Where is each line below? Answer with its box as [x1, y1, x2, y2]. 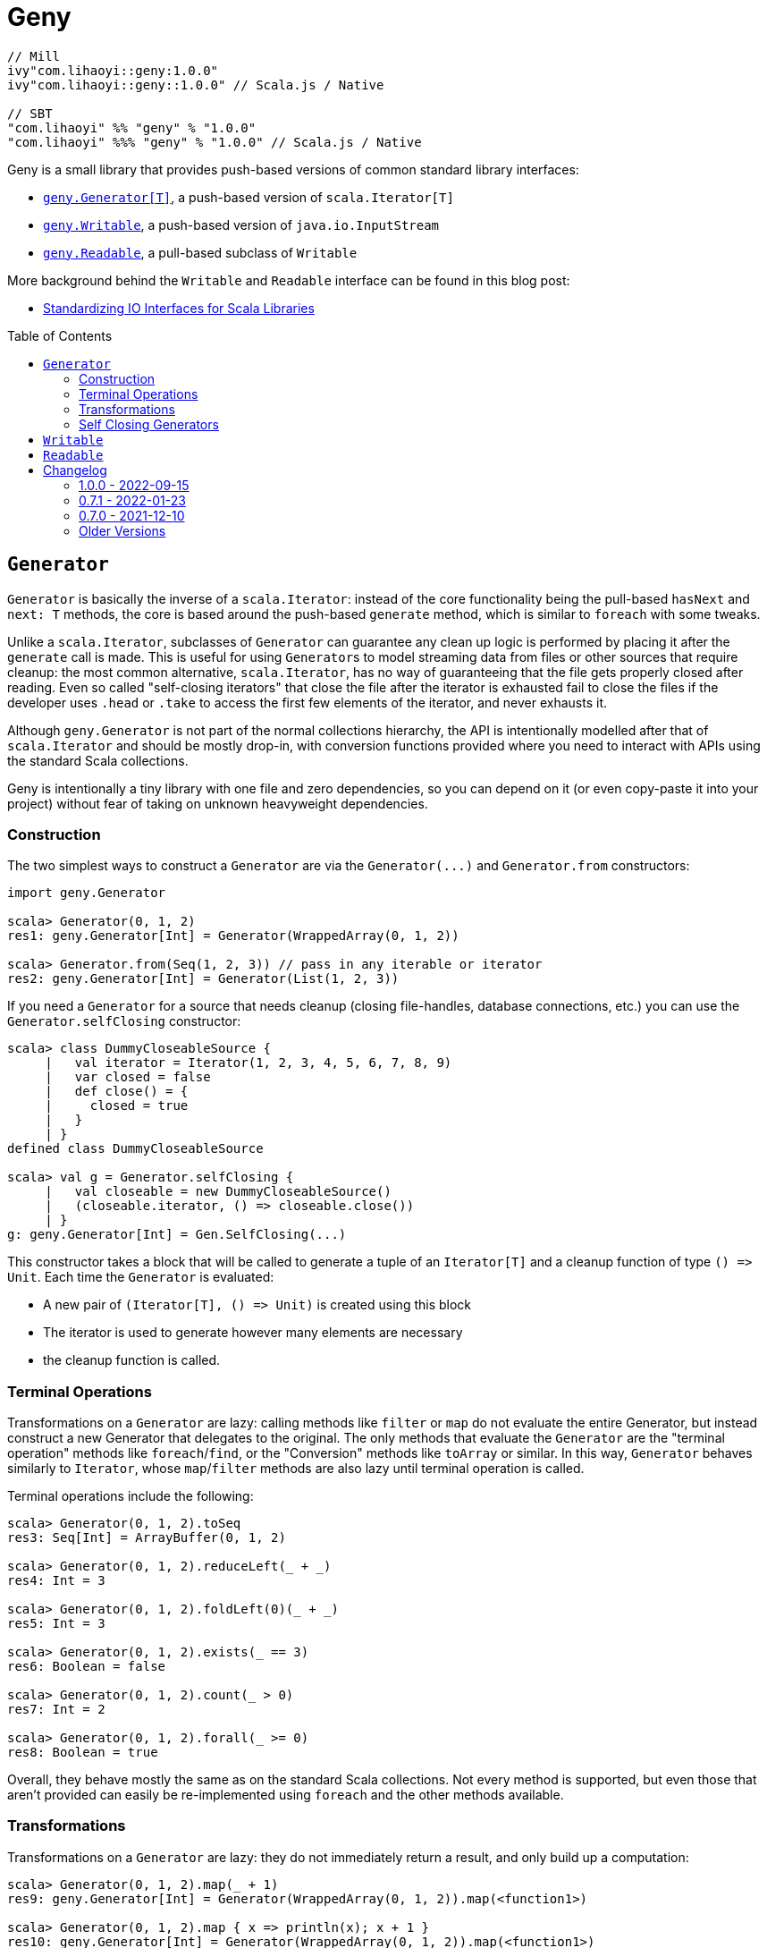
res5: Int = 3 [7, 1616, 105, 1631]
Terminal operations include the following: [7, 1488, 254, 1504]
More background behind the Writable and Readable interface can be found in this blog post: [7, 272, 570, 288]
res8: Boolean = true [7, 1745, 158, 1760]
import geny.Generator [7, 885, 166, 901]
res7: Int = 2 [7, 1702, 105, 1717]
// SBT [7, 106, 53, 121]
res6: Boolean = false [7, 1659, 166, 1674]
